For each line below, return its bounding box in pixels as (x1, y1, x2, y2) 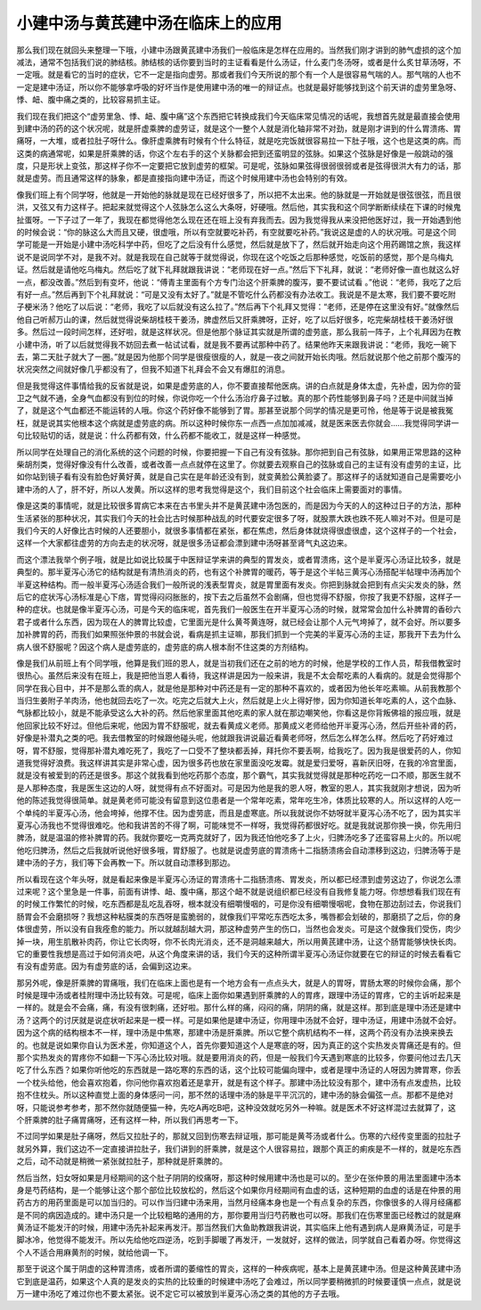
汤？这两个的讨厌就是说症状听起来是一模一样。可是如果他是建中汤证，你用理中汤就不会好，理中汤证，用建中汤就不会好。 (16, 1014, 461, 1025)
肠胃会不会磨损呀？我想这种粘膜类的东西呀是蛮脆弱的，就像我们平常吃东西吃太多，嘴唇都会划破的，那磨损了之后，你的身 (16, 911, 461, 921)
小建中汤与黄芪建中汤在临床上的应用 (16, 13, 282, 33)
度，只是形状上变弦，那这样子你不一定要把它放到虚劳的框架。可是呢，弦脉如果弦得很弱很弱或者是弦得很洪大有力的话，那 (16, 160, 461, 171)
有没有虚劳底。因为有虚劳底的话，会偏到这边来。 (16, 961, 196, 971)
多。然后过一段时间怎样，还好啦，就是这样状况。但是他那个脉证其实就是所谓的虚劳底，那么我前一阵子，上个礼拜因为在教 (16, 326, 461, 338)
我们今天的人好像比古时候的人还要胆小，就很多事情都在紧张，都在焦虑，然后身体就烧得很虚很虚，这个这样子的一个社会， (16, 526, 461, 536)
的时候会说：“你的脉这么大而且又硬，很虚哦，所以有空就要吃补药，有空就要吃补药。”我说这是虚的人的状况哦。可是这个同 (16, 227, 457, 238)
